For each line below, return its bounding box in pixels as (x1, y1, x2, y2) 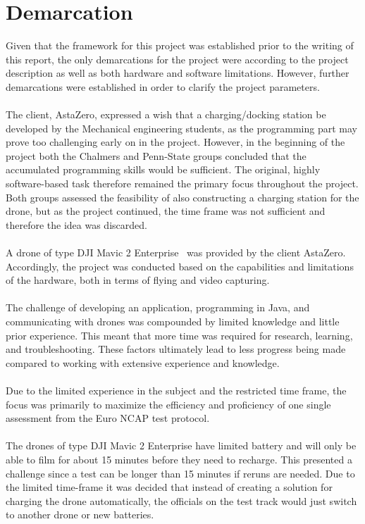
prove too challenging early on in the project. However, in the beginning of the (6, 135, 345, 149)
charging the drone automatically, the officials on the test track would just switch (6, 493, 357, 508)
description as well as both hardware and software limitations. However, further (6, 65, 349, 80)
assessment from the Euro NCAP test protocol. (6, 411, 210, 425)
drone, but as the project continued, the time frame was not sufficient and (6, 204, 326, 218)
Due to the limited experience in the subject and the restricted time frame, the (6, 382, 347, 397)
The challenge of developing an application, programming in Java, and (6, 300, 310, 315)
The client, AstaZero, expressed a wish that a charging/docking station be (6, 107, 326, 122)
